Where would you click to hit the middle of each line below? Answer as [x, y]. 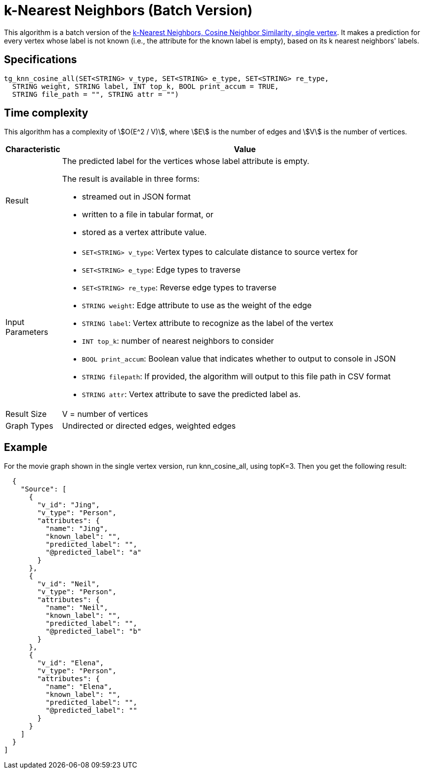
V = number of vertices [105, 414]
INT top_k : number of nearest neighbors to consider [178, 341]
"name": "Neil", [77, 608]
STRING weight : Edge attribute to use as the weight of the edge [197, 305]
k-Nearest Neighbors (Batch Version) [128, 10]
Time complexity [46, 113]
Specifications [41, 60]
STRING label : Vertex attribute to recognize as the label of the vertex [208, 323]
